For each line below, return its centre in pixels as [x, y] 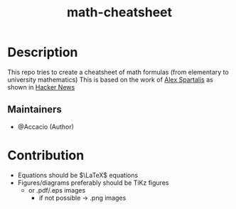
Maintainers [35, 110]
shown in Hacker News [41, 87]
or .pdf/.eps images [57, 190]
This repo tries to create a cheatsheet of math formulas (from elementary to [118, 72]
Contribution [46, 155]
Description [43, 52]
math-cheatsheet [119, 12]
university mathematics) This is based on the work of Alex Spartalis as [110, 80]
